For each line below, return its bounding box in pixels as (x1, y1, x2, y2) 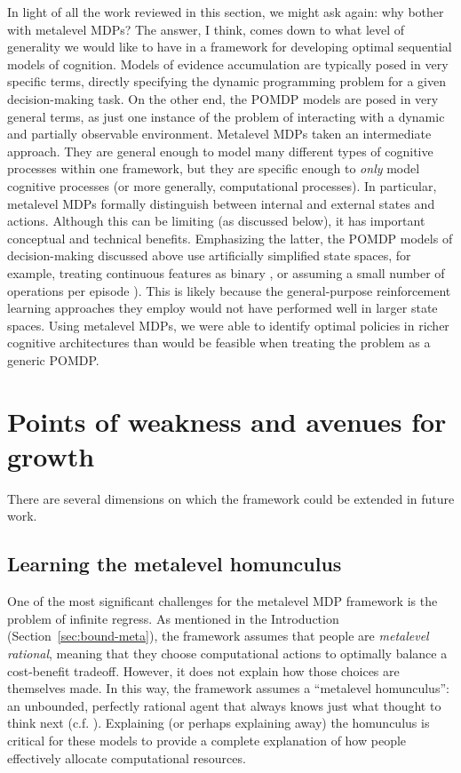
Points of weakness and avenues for (7, 402, 447, 439)
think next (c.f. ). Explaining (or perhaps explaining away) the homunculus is (7, 713, 430, 732)
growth (7, 437, 95, 474)
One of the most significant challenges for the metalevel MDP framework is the (7, 592, 438, 610)
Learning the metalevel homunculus (7, 550, 342, 578)
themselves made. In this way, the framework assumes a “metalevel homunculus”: (7, 679, 449, 697)
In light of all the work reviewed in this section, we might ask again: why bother (7, 3, 444, 20)
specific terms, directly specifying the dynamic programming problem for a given (7, 72, 446, 91)
